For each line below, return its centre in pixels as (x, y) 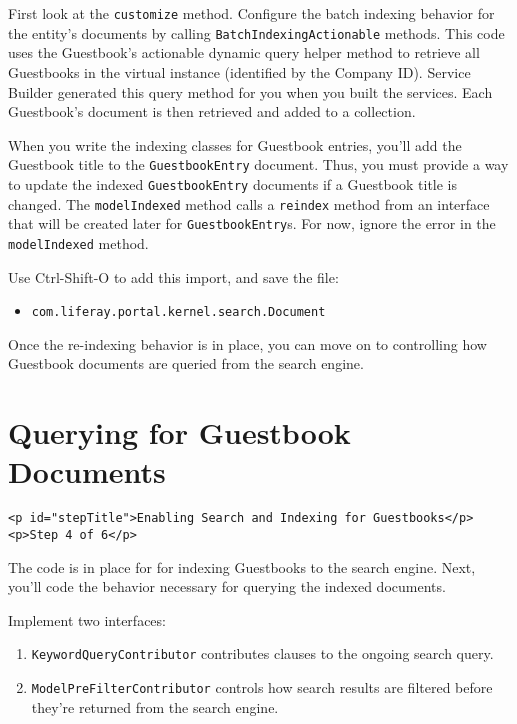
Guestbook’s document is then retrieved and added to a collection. (212, 111)
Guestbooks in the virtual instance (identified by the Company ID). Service (239, 71)
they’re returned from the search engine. (155, 706)
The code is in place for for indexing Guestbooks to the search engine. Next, (242, 566)
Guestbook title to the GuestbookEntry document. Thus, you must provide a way (258, 164)
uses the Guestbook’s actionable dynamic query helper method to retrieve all (244, 52)
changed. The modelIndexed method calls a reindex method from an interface (249, 203)
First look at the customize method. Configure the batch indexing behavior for (251, 13)
